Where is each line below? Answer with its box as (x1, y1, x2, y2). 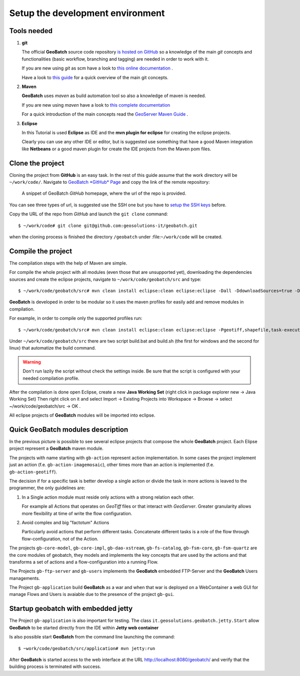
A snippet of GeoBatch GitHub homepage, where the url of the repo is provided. (21, 190, 186, 196)
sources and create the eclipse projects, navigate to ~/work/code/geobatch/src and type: (9, 276, 201, 282)
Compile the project (9, 247, 72, 255)
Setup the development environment (9, 8, 165, 19)
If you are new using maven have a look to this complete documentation (21, 102, 170, 108)
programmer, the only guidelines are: (9, 485, 85, 491)
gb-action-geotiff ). (9, 469, 57, 475)
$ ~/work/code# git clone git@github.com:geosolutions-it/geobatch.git (18, 223, 197, 228)
